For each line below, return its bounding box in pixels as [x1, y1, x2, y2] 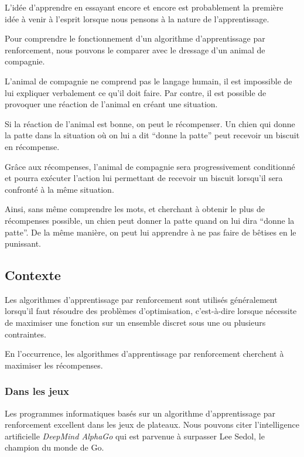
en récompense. [5, 140, 60, 152]
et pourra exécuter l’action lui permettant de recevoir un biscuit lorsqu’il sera [5, 172, 283, 184]
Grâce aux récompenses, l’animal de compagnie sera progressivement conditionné [5, 160, 295, 172]
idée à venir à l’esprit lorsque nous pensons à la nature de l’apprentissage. [5, 12, 269, 25]
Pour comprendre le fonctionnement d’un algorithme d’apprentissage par [5, 32, 265, 45]
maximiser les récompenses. [5, 359, 103, 371]
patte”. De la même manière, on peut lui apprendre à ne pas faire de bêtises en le [5, 226, 296, 238]
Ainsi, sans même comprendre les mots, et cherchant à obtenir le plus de [5, 203, 265, 215]
